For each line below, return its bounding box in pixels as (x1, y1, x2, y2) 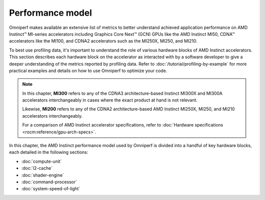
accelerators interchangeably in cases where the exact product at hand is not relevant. (22, 97, 198, 103)
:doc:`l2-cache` (21, 165, 53, 171)
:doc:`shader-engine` (21, 172, 64, 178)
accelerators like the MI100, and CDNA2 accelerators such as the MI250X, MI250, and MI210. (9, 38, 198, 44)
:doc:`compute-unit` (21, 158, 62, 164)
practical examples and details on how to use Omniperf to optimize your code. (9, 68, 167, 74)
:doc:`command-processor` (21, 179, 77, 185)
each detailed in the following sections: (9, 150, 88, 155)
